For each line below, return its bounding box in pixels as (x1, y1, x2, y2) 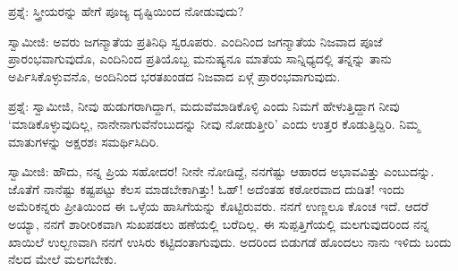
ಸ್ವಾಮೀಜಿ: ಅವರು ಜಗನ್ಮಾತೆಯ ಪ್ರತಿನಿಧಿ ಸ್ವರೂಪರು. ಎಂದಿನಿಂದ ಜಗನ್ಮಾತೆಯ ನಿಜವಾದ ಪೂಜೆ (8, 31, 383, 50)
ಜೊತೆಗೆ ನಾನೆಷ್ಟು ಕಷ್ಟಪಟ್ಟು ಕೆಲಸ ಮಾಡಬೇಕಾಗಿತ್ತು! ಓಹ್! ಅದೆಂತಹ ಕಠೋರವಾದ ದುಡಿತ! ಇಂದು (8, 179, 405, 198)
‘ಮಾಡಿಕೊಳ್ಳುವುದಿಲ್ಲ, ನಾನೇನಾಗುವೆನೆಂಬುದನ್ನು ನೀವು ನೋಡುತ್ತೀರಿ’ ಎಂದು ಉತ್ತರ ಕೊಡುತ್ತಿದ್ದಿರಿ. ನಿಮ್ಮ (8, 114, 420, 132)
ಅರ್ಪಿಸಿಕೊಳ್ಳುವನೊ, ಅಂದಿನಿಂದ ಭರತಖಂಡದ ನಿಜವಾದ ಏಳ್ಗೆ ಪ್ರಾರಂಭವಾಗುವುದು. (8, 66, 341, 85)
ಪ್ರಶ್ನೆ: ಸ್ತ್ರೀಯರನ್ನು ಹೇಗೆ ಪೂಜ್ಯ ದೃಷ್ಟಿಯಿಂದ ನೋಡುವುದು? (8, 2, 244, 20)
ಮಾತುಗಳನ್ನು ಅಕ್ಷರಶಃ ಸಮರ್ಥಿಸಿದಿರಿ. (8, 131, 159, 150)
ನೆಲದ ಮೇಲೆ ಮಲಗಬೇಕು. (8, 250, 117, 268)
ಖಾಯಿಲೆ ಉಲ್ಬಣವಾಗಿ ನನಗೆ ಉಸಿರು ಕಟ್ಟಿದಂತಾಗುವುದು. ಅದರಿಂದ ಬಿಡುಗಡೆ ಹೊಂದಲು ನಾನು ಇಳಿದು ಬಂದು (8, 232, 452, 250)
